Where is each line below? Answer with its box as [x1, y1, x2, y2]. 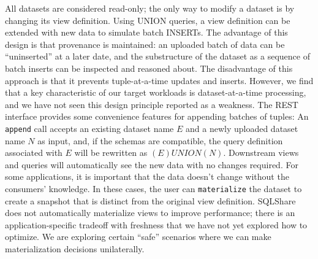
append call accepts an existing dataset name [5, 122, 174, 134]
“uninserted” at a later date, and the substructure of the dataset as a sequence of [5, 50, 310, 63]
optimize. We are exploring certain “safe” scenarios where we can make [5, 230, 271, 243]
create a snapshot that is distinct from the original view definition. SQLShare [5, 194, 296, 207]
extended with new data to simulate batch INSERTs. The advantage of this [5, 26, 288, 39]
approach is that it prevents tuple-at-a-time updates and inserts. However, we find [5, 74, 314, 87]
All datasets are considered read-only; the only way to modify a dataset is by [5, 2, 295, 14]
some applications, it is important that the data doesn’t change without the [5, 170, 289, 183]
